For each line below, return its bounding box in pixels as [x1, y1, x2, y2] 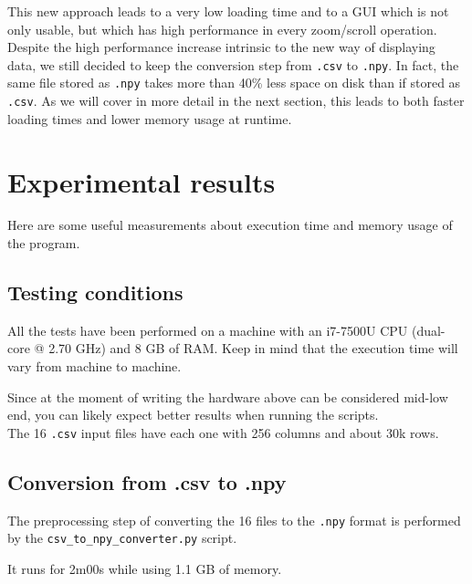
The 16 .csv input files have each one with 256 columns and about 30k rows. [7, 422, 439, 442]
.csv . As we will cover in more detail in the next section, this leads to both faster [7, 91, 465, 110]
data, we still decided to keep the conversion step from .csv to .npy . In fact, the [7, 55, 459, 74]
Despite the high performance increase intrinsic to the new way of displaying [7, 37, 435, 57]
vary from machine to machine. [7, 357, 182, 376]
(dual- [411, 320, 446, 339]
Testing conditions [7, 278, 184, 307]
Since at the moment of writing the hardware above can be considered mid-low [7, 387, 448, 406]
